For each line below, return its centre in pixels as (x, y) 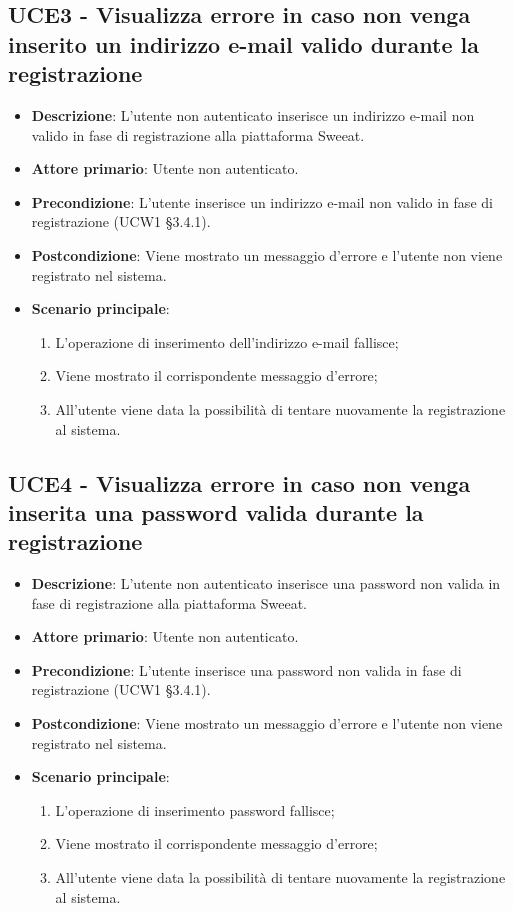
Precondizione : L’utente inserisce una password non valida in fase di (246, 669)
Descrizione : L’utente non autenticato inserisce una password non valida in (266, 583)
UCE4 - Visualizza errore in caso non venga (239, 482)
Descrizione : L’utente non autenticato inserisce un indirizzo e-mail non (253, 114)
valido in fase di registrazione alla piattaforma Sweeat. (198, 134)
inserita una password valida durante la (216, 511)
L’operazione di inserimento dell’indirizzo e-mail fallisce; (227, 341)
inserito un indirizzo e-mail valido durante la (243, 43)
